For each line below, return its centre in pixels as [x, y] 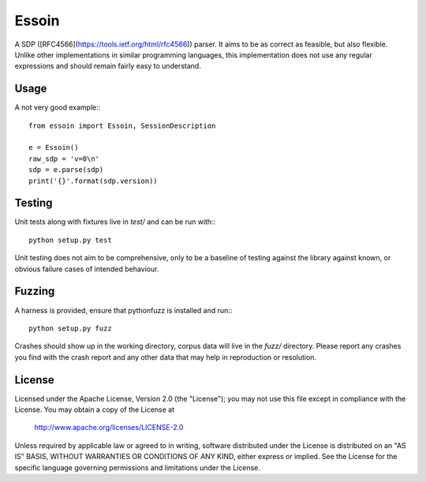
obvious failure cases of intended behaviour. [87, 269]
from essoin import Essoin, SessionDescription [122, 125]
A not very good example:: [58, 107]
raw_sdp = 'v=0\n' [64, 159]
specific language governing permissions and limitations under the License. [137, 467]
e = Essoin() [54, 148]
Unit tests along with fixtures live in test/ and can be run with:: [115, 222]
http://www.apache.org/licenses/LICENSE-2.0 [109, 428]
